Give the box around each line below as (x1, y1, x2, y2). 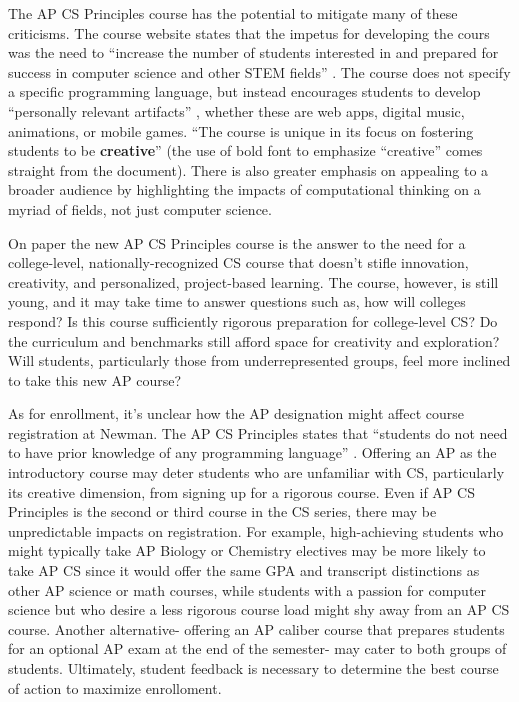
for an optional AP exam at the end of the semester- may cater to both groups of (8, 638, 507, 659)
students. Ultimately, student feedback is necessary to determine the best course (8, 658, 499, 678)
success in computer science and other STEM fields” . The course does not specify (8, 61, 511, 82)
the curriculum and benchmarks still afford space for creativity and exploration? (8, 330, 500, 351)
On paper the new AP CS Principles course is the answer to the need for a (8, 232, 466, 253)
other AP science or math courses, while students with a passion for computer (8, 579, 487, 600)
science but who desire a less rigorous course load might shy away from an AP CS (8, 599, 510, 620)
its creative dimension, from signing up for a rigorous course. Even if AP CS (8, 481, 475, 502)
